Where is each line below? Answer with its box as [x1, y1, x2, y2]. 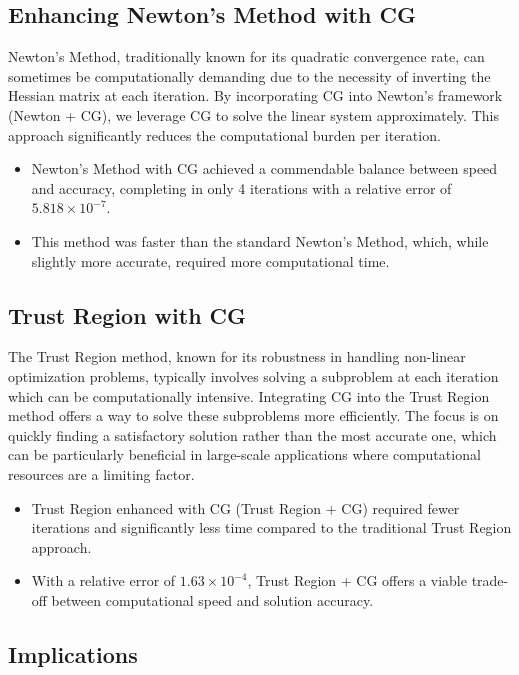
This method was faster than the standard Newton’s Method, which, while [31, 230, 489, 251]
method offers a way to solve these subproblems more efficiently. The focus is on [8, 405, 499, 426]
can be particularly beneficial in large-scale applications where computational [8, 444, 481, 465]
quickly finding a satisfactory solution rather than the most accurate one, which [8, 424, 497, 445]
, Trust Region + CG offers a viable [247, 570, 467, 591]
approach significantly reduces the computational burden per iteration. [8, 124, 441, 145]
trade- [471, 570, 509, 591]
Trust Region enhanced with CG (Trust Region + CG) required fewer [31, 497, 460, 518]
